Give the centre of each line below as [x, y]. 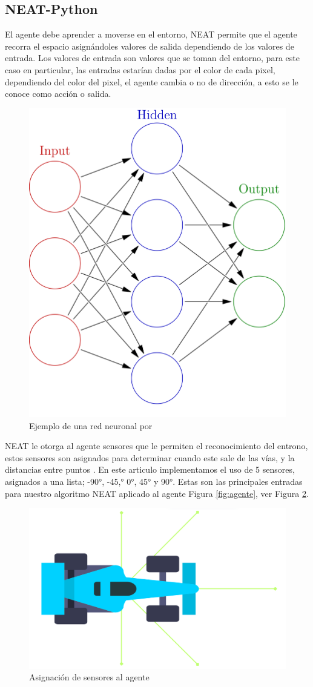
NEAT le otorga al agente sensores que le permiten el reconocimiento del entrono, [156, 446]
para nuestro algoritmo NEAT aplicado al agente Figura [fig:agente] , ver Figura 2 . [157, 493]
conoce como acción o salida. [58, 94]
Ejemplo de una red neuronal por [91, 425]
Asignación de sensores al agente [89, 677]
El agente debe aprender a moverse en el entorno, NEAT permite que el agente [151, 34]
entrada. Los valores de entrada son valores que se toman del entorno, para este [152, 58]
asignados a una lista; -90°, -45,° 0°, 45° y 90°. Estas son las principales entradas [154, 481]
